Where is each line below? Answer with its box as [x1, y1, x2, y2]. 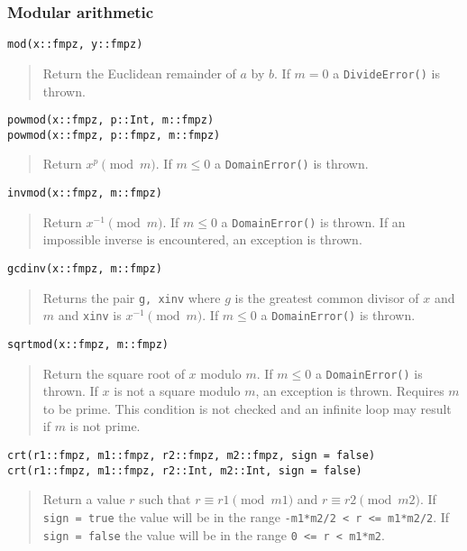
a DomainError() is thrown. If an [221, 212, 406, 231]
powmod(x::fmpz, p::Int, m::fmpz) [7, 114, 215, 127]
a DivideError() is [333, 63, 441, 82]
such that [139, 490, 191, 509]
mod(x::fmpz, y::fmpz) [7, 38, 143, 51]
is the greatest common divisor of [234, 288, 419, 307]
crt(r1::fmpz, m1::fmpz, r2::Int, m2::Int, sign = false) [7, 464, 362, 477]
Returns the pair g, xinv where [42, 288, 221, 307]
